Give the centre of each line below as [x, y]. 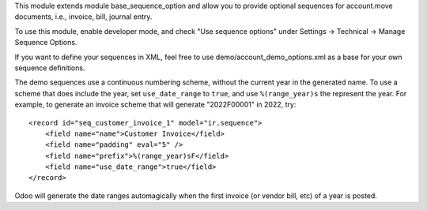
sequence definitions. [50, 68]
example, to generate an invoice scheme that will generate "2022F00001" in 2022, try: [155, 105]
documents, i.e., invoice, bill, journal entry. [83, 17]
